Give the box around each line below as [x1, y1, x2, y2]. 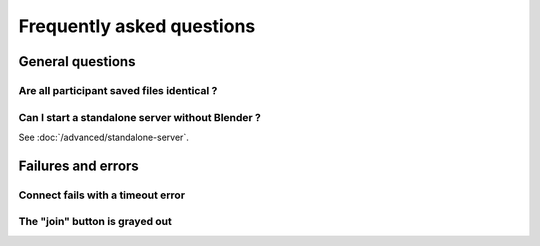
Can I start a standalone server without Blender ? [18, 110, 262, 124]
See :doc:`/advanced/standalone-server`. [18, 131, 189, 143]
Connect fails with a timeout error [18, 188, 185, 202]
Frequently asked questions [18, 15, 256, 37]
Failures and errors [18, 157, 139, 174]
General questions [18, 53, 136, 70]
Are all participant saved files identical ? [18, 83, 218, 97]
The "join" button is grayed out [18, 215, 172, 229]
